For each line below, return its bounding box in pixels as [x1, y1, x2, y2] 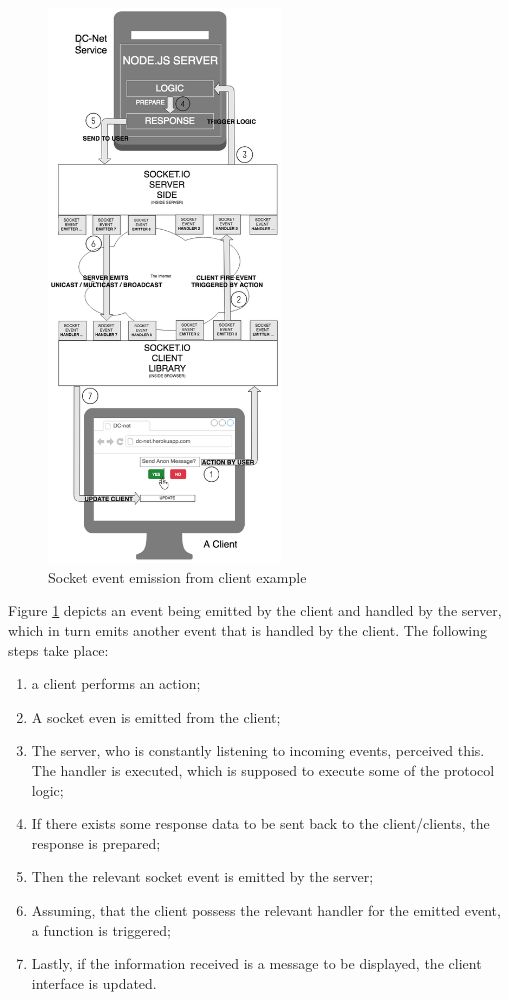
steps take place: [8, 639, 109, 660]
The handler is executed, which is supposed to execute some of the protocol [31, 760, 495, 781]
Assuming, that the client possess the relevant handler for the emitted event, [31, 900, 501, 921]
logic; [31, 779, 64, 800]
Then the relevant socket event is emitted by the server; [31, 866, 374, 887]
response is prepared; [31, 832, 161, 853]
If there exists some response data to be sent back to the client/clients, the [31, 813, 490, 834]
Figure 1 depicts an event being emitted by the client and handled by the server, [8, 600, 502, 621]
